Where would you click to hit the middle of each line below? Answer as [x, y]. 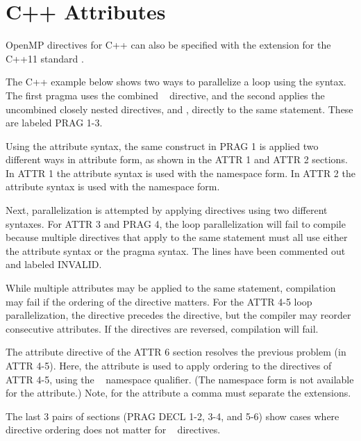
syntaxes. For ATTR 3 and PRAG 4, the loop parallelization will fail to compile [176, 223]
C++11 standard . [45, 58]
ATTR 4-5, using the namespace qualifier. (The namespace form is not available [180, 379]
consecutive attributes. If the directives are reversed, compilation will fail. [162, 328]
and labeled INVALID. [54, 264]
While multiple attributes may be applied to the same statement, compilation [171, 288]
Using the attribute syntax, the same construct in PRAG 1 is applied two [162, 145]
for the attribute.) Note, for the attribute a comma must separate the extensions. [178, 393]
